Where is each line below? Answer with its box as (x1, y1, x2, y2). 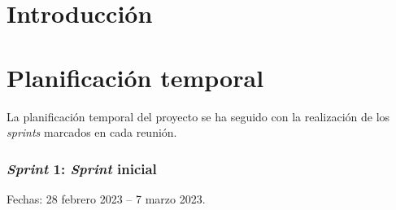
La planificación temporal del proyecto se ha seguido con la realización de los (7, 107, 390, 125)
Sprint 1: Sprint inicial (7, 158, 157, 178)
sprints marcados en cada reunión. (7, 124, 177, 141)
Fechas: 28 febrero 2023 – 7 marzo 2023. (7, 190, 206, 207)
